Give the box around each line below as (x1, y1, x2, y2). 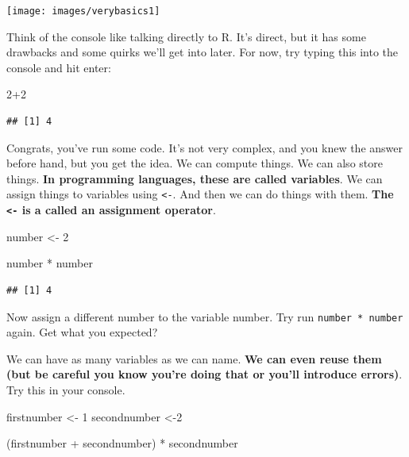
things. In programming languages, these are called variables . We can (6, 170, 383, 186)
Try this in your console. (6, 381, 125, 397)
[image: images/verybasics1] (6, 6, 160, 17)
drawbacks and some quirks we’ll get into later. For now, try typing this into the (6, 44, 399, 60)
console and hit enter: (6, 59, 111, 75)
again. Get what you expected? (6, 324, 158, 340)
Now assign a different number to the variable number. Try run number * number (6, 308, 403, 325)
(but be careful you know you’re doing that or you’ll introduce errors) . (6, 366, 403, 382)
